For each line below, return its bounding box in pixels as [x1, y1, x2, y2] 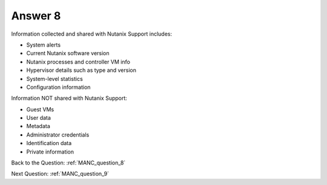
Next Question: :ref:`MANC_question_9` [11, 170, 109, 178]
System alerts [26, 41, 61, 48]
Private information [26, 148, 74, 155]
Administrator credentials [26, 131, 90, 138]
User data [26, 114, 51, 122]
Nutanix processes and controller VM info [26, 58, 130, 65]
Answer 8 [11, 9, 61, 22]
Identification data [26, 140, 72, 147]
